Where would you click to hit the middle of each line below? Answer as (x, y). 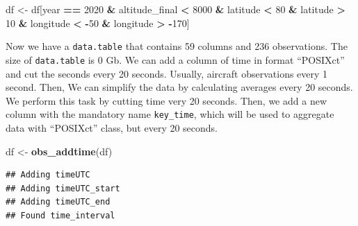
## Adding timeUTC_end (58, 202)
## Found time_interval (60, 215)
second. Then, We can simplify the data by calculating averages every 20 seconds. (179, 87)
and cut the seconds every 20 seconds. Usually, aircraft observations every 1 (167, 73)
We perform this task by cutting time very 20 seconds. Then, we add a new (166, 100)
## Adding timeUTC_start (63, 188)
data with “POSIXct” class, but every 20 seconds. (112, 127)
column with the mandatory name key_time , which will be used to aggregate (170, 114)
